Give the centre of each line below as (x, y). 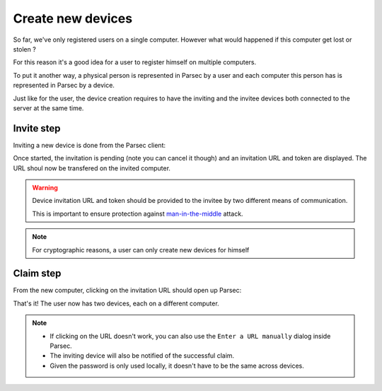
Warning (45, 187)
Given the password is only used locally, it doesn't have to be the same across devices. (177, 366)
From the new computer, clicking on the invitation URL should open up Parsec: (127, 291)
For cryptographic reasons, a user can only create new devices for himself (141, 250)
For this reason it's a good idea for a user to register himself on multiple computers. (135, 62)
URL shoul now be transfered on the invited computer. (92, 168)
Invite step (37, 128)
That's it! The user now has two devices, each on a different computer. (116, 303)
